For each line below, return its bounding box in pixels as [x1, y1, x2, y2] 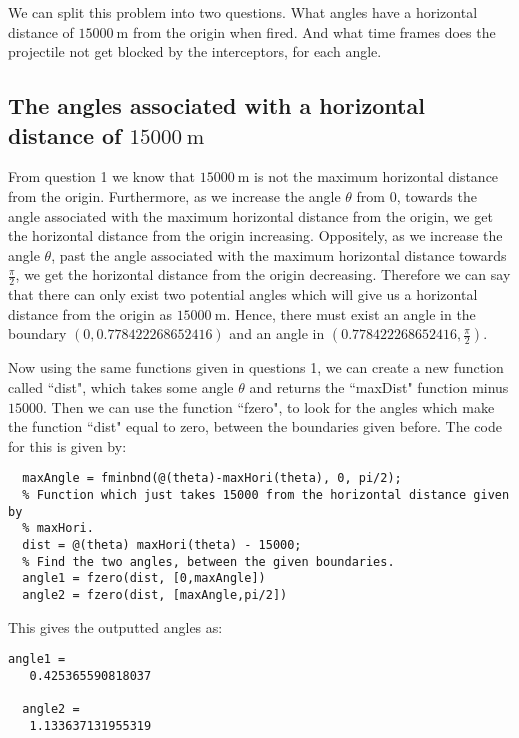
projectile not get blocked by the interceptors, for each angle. [8, 41, 382, 62]
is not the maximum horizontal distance [254, 166, 499, 187]
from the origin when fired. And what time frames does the [132, 21, 496, 42]
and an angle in [229, 323, 325, 344]
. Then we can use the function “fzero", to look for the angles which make [43, 396, 495, 417]
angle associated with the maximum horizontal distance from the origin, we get [8, 205, 493, 226]
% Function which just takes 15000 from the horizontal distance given [22, 487, 510, 502]
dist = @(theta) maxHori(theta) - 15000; [22, 537, 302, 552]
